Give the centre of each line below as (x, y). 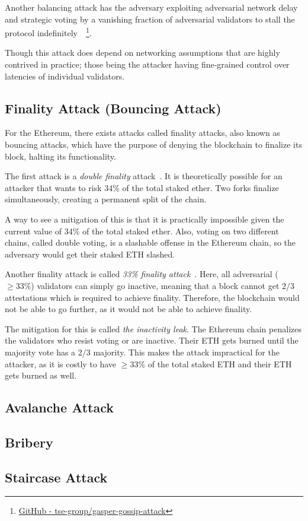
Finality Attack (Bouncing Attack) (113, 108)
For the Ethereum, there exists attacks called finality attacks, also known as (142, 133)
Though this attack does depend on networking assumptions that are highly (142, 53)
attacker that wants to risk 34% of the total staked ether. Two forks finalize (142, 187)
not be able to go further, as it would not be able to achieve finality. (129, 309)
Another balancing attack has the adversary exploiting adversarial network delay (151, 7)
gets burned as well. (41, 375)
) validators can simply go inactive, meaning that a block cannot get (155, 285)
